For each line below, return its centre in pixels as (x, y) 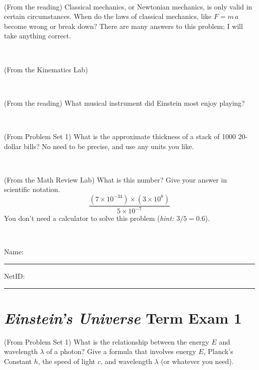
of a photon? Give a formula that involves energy (121, 351)
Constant (18, 361)
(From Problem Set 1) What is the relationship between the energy (107, 341)
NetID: (14, 276)
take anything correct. (38, 36)
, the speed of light (67, 361)
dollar (13, 146)
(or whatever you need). (197, 361)
